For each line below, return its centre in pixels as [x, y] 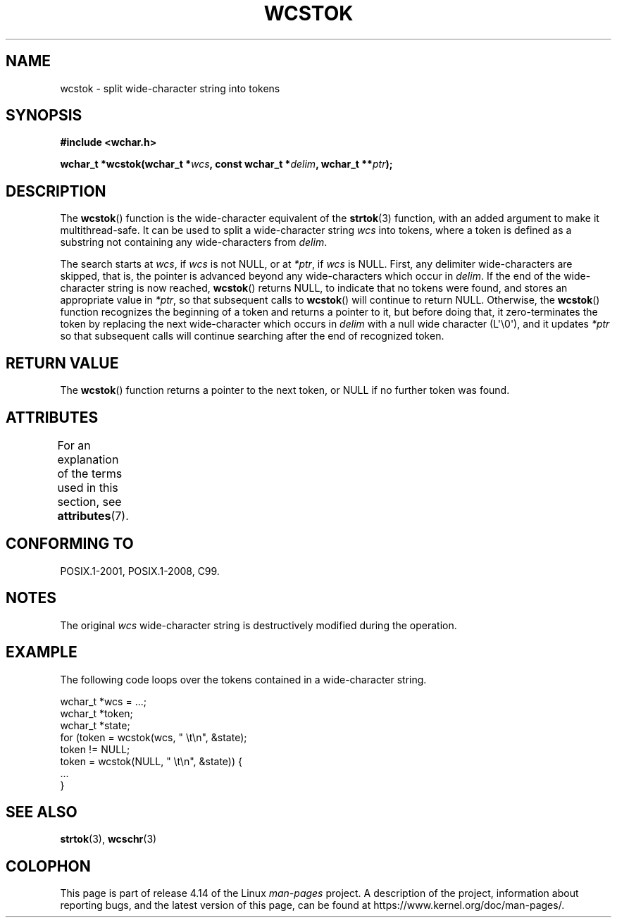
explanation [88, 459]
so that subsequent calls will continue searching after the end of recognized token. [252, 336]
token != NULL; [95, 749]
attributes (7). [93, 515]
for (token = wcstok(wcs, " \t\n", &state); [154, 737]
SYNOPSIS [44, 116]
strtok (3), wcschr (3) [108, 839]
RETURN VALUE [62, 363]
